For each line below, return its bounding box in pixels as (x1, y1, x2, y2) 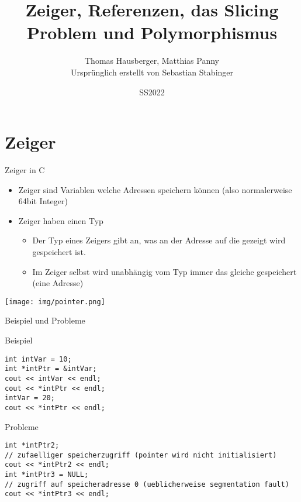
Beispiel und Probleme (5, 314, 85, 326)
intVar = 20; (5, 394, 55, 403)
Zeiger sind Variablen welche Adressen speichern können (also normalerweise (18, 183, 292, 195)
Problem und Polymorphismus (26, 20, 278, 44)
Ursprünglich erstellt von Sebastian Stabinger (70, 66, 234, 78)
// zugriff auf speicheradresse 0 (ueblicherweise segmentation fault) (5, 480, 289, 489)
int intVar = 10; (5, 355, 72, 363)
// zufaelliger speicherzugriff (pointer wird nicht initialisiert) (5, 451, 277, 459)
